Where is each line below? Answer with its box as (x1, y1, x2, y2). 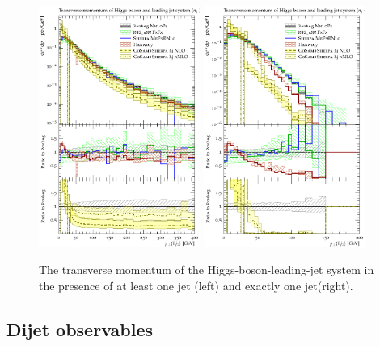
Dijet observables (6, 317, 153, 342)
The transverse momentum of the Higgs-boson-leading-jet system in (39, 261, 374, 278)
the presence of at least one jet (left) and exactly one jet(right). (39, 277, 353, 294)
